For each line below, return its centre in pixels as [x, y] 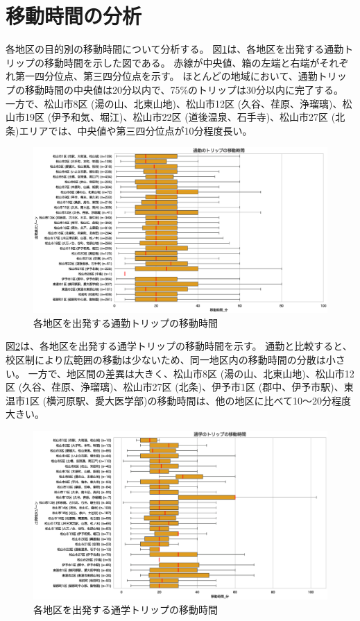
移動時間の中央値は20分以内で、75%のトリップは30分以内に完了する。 [184, 89]
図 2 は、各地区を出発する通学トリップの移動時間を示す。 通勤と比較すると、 [179, 346]
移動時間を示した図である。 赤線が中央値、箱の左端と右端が [182, 62]
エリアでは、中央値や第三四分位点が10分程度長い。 [136, 130]
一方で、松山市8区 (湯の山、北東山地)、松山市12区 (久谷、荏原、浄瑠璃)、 [174, 103]
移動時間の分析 [74, 16]
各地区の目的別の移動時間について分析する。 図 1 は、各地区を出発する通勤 [175, 49]
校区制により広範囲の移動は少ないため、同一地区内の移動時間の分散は [166, 359]
